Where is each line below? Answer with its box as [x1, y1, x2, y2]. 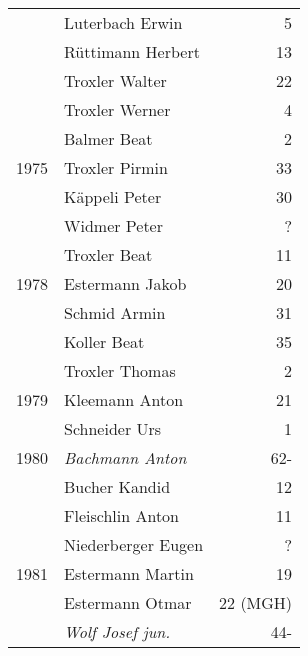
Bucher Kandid [64, 475, 171, 498]
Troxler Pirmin [64, 156, 168, 179]
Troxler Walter [64, 69, 167, 92]
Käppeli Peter [64, 185, 162, 208]
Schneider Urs [64, 417, 162, 440]
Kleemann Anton [64, 388, 184, 411]
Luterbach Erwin [64, 11, 183, 34]
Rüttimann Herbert [64, 40, 200, 63]
